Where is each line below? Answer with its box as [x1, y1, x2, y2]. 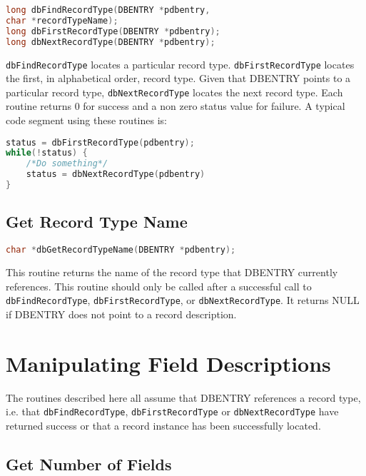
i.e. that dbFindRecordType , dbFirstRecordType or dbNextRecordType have [6, 404, 339, 419]
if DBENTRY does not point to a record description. [6, 306, 237, 321]
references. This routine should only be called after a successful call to [6, 278, 312, 293]
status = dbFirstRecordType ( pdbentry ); [6, 137, 195, 148]
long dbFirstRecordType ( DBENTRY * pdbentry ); [6, 26, 220, 36]
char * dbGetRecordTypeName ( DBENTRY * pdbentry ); [6, 245, 236, 255]
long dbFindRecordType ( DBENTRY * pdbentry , [6, 5, 210, 15]
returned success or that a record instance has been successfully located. [6, 417, 321, 432]
